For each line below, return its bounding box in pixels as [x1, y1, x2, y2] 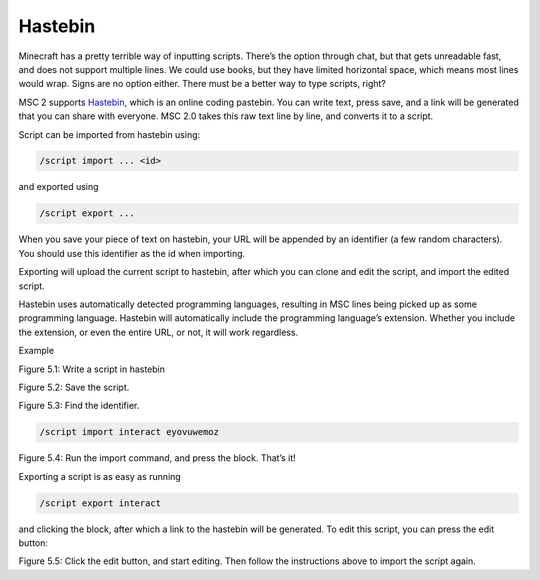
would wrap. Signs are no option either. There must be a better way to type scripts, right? [18, 78, 387, 90]
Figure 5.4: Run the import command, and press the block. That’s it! [18, 452, 297, 464]
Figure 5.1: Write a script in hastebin [18, 363, 165, 375]
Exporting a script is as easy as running [18, 470, 182, 482]
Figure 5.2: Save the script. [18, 381, 130, 393]
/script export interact [39, 497, 162, 509]
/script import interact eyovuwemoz [39, 426, 220, 438]
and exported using [18, 181, 99, 193]
